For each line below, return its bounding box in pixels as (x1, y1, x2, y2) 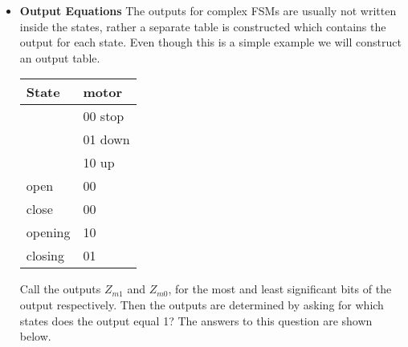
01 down (83, 130, 130, 149)
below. (19, 328, 51, 345)
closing (26, 246, 64, 265)
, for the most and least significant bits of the (168, 280, 392, 297)
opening (26, 223, 71, 242)
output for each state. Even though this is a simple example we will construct (19, 34, 402, 50)
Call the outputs (19, 280, 101, 297)
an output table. (19, 49, 100, 66)
